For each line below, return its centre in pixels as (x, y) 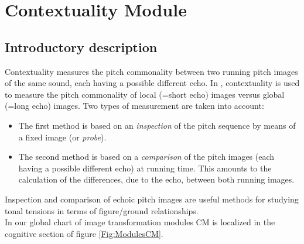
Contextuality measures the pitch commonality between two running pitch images (151, 71)
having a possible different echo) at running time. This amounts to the (145, 168)
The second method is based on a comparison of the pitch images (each (146, 157)
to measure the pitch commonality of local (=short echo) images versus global (145, 94)
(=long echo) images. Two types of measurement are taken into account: (134, 106)
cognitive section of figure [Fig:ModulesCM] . (84, 233)
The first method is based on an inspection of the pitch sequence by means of (157, 125)
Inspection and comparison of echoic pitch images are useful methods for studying (152, 199)
